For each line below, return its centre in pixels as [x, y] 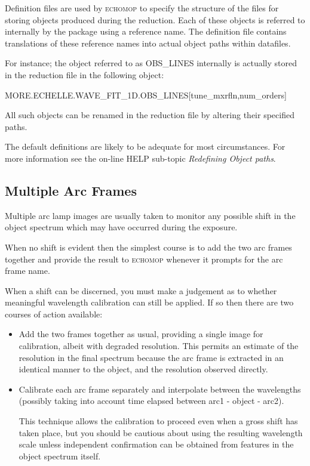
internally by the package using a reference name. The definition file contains [146, 31]
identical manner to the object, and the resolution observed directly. [143, 369]
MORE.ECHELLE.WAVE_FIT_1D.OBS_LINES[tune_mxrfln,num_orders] [146, 95]
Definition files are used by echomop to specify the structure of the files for [142, 8]
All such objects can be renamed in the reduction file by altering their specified [150, 115]
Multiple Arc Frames [71, 190]
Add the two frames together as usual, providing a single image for [141, 334]
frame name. [27, 271]
